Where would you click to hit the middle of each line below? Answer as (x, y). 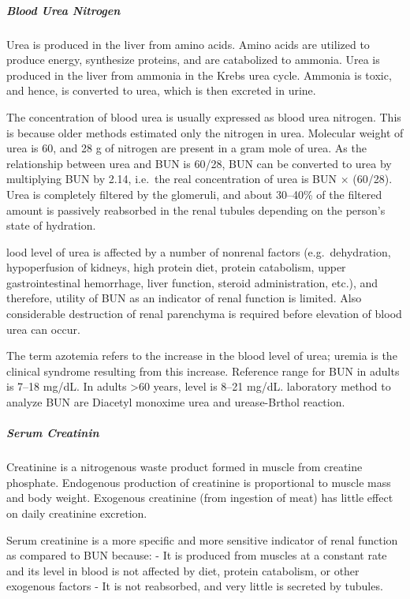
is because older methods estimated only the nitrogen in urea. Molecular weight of (205, 132)
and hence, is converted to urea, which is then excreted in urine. (161, 90)
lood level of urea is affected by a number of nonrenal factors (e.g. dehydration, (199, 251)
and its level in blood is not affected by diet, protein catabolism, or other (183, 570)
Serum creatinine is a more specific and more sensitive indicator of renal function (202, 539)
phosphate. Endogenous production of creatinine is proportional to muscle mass (199, 482)
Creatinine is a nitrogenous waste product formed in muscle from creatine (184, 467)
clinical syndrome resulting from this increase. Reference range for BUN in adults (203, 371)
